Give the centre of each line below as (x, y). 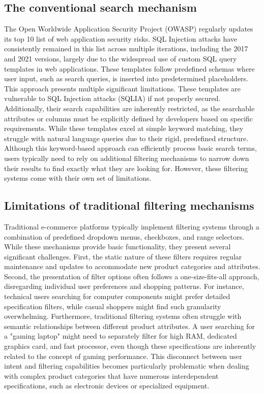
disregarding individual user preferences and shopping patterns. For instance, (124, 286)
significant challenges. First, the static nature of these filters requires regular (123, 256)
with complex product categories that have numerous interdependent (111, 375)
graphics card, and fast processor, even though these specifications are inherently (130, 346)
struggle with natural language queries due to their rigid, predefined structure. (126, 138)
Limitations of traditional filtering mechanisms (129, 205)
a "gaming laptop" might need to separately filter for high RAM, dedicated (121, 336)
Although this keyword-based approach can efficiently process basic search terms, (130, 148)
